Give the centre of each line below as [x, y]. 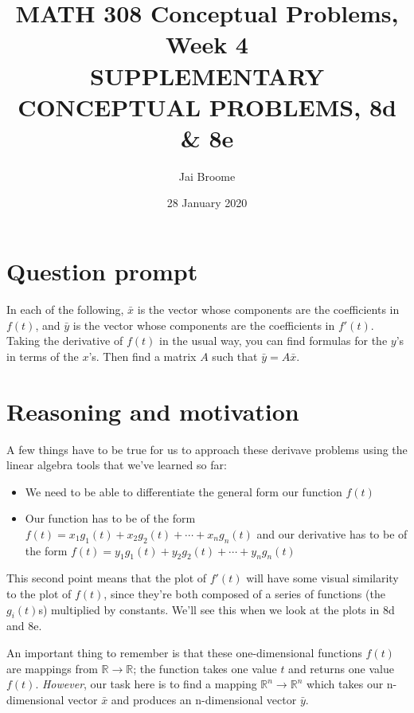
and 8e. [24, 626]
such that [235, 356]
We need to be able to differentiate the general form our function [184, 491]
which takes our [345, 684]
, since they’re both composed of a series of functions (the [244, 594]
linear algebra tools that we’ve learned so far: [117, 465]
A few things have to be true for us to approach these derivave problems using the [207, 449]
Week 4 [207, 44]
